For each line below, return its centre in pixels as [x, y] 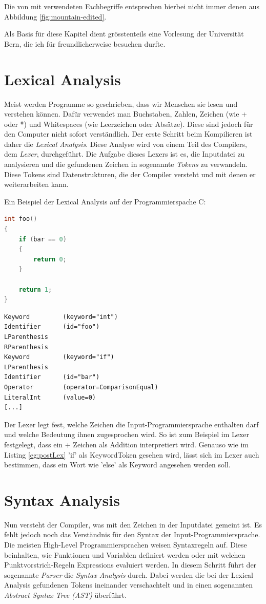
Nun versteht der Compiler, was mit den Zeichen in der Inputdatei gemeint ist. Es [133, 524]
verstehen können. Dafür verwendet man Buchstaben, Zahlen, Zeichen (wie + [126, 114]
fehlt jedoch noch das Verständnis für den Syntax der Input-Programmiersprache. [132, 534]
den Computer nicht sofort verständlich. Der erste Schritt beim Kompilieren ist [128, 134]
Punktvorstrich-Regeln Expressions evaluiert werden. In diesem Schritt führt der [130, 565]
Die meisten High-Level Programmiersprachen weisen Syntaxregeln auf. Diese [126, 544]
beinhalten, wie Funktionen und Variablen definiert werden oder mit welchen [125, 554]
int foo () [21, 219]
